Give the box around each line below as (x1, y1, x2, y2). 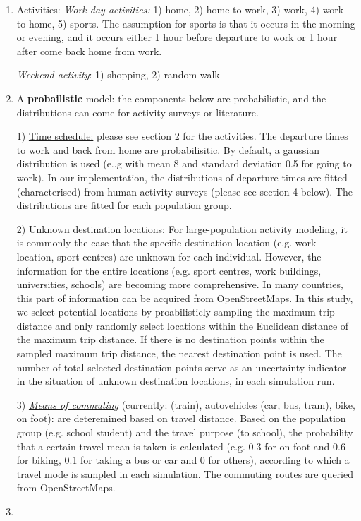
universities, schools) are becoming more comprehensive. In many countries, (16, 277, 343, 292)
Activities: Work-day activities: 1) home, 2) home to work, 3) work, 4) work (16, 2, 344, 16)
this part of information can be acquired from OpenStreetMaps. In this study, (16, 290, 353, 305)
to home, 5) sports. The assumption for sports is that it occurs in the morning (16, 16, 355, 30)
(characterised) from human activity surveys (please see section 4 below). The (16, 184, 353, 198)
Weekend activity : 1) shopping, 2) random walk (16, 67, 220, 82)
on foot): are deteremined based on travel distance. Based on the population (16, 411, 346, 426)
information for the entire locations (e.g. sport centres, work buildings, (16, 263, 322, 277)
